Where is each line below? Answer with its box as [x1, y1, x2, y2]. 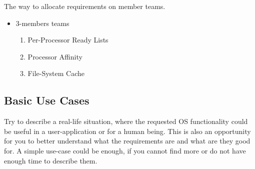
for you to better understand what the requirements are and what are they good [4, 135, 250, 146]
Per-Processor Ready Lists [27, 34, 108, 45]
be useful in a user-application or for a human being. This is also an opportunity [4, 125, 251, 136]
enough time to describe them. [4, 155, 97, 165]
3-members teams [15, 17, 69, 28]
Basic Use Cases [4, 92, 89, 108]
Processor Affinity [27, 51, 82, 61]
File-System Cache [27, 68, 85, 78]
